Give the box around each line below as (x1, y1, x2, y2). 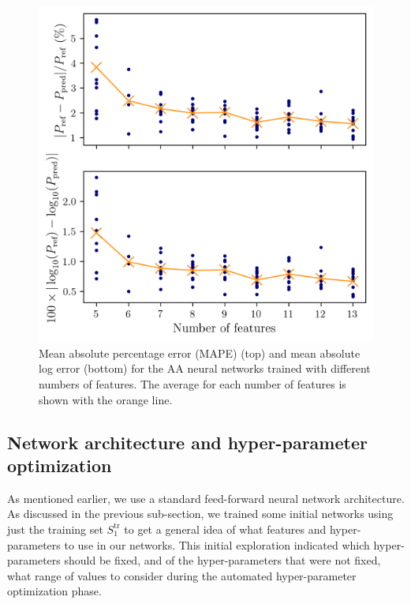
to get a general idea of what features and (124, 520, 327, 537)
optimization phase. (7, 583, 102, 599)
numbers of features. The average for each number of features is (39, 376, 346, 392)
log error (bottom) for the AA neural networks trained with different (39, 360, 371, 377)
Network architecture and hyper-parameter (7, 430, 368, 454)
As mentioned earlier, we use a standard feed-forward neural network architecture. (7, 490, 405, 506)
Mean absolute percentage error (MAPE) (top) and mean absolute (39, 344, 361, 361)
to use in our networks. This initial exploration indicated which (64, 536, 370, 553)
